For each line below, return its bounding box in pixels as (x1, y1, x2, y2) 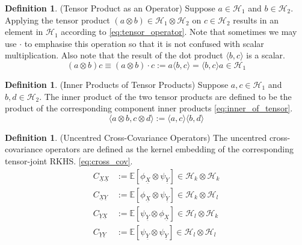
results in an (233, 13, 279, 26)
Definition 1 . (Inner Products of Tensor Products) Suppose (5, 78, 229, 90)
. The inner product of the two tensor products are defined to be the (39, 90, 292, 102)
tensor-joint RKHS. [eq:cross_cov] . (5, 154, 133, 167)
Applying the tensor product (5, 13, 110, 26)
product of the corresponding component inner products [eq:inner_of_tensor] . (5, 102, 293, 114)
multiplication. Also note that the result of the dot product (5, 49, 223, 61)
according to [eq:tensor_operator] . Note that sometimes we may (61, 25, 297, 38)
